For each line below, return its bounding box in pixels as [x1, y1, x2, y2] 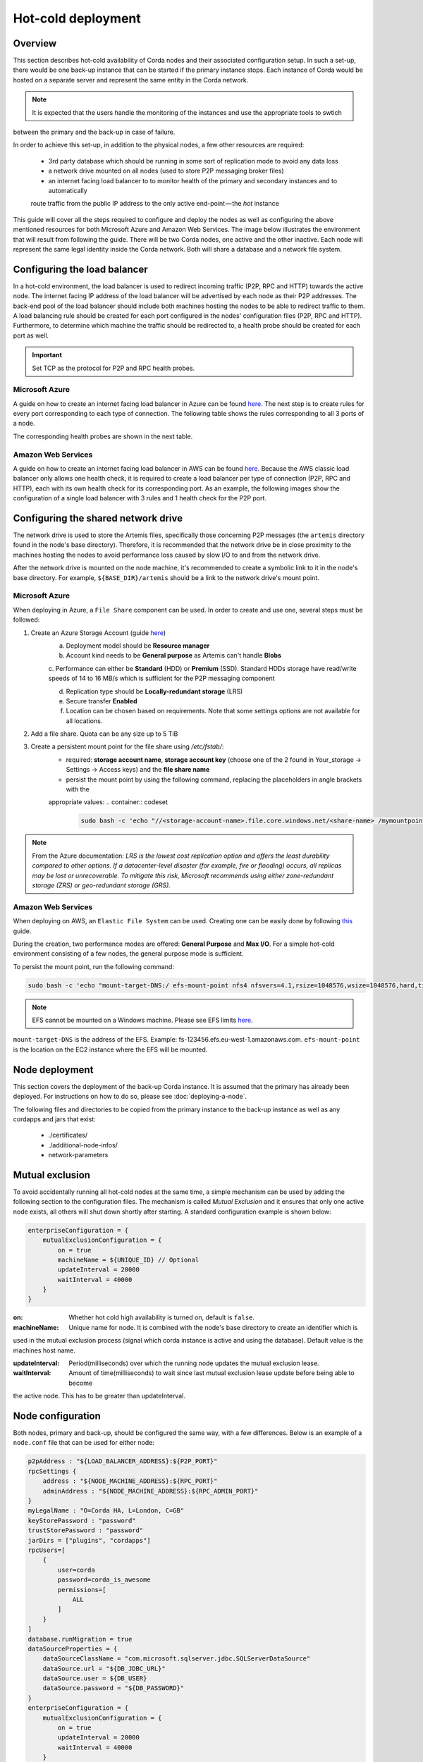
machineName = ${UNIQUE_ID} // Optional [57, 1255, 200, 1264]
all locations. [66, 716, 103, 725]
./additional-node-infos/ [48, 1140, 118, 1149]
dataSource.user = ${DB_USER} [42, 1675, 147, 1682]
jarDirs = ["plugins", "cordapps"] [27, 1536, 151, 1544]
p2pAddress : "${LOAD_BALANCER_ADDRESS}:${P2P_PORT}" [27, 1458, 218, 1465]
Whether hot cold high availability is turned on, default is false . [68, 1313, 255, 1321]
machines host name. [13, 1346, 75, 1355]
